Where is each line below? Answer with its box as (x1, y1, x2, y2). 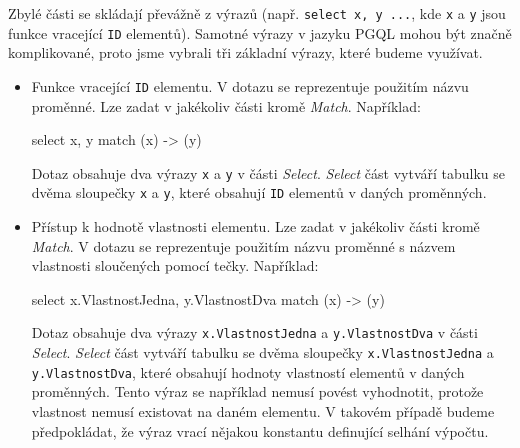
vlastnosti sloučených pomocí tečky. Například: (31, 255, 319, 276)
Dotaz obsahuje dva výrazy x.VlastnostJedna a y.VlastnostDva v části (31, 322, 478, 343)
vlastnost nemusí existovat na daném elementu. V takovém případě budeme (31, 401, 495, 421)
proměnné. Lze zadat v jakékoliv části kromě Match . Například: (31, 95, 421, 116)
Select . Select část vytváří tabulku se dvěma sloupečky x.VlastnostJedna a (31, 342, 494, 363)
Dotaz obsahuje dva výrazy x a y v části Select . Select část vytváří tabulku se (31, 162, 506, 183)
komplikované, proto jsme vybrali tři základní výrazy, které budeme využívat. (8, 42, 483, 63)
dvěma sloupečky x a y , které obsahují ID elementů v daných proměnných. (31, 182, 487, 203)
